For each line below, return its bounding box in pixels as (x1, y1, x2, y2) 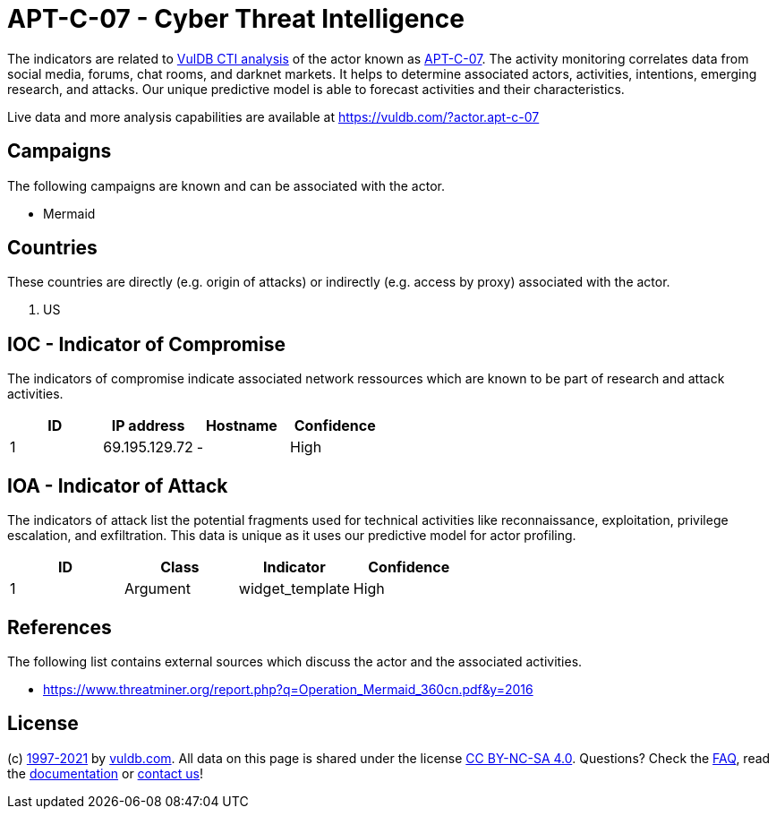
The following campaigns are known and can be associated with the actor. (7, 177, 445, 193)
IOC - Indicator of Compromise (7, 332, 286, 356)
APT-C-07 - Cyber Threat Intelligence (7, 4, 465, 34)
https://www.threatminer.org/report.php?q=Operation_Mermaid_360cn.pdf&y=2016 (43, 681, 533, 697)
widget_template (238, 580, 350, 598)
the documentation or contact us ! (7, 765, 203, 781)
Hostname (205, 417, 277, 435)
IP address (111, 417, 185, 435)
